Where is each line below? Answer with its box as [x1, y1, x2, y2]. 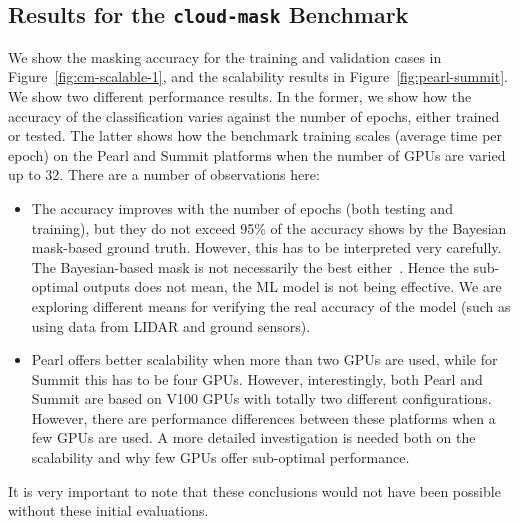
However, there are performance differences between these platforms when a [31, 407, 496, 428]
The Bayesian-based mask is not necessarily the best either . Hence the [31, 256, 469, 277]
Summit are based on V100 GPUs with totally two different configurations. [31, 388, 492, 409]
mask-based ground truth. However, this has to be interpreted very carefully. [31, 237, 502, 258]
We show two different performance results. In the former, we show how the [8, 85, 472, 106]
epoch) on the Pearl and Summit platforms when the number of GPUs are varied [8, 144, 506, 165]
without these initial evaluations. [8, 500, 209, 521]
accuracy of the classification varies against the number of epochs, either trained [8, 105, 500, 126]
